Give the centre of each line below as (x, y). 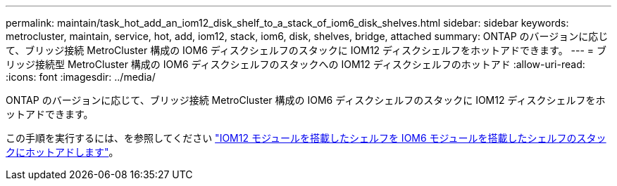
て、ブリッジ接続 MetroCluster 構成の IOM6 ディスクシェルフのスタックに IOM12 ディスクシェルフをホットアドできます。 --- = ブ (306, 50)
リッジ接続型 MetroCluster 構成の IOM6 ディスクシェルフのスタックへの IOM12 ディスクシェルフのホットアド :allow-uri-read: (295, 64)
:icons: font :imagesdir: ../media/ (81, 77)
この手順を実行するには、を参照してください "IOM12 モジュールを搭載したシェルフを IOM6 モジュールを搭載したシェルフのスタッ (306, 138)
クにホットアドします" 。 (62, 152)
